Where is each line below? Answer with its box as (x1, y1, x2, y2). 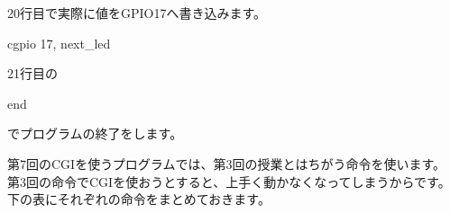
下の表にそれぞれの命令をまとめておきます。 (7, 190, 271, 209)
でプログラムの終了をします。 (7, 124, 183, 143)
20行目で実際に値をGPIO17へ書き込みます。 (7, 4, 267, 22)
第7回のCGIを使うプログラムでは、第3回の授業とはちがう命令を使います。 (7, 154, 446, 173)
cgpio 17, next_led (7, 33, 111, 52)
